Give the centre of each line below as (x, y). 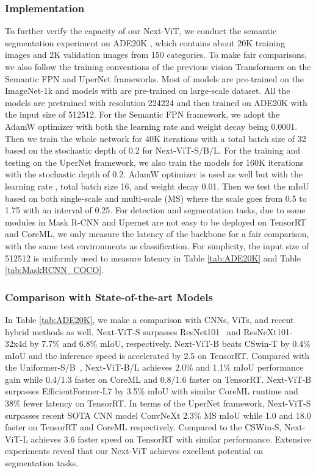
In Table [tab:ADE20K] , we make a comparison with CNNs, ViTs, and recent (149, 319)
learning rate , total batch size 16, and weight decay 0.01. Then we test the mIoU (157, 186)
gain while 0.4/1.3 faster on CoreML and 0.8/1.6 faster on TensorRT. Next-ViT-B (158, 379)
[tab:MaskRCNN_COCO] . (55, 270)
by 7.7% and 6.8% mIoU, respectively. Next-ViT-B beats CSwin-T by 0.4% (170, 343)
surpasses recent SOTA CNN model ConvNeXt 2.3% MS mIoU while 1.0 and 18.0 (158, 415)
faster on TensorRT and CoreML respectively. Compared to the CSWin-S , (143, 427)
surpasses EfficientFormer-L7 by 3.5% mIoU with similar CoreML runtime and (152, 391)
